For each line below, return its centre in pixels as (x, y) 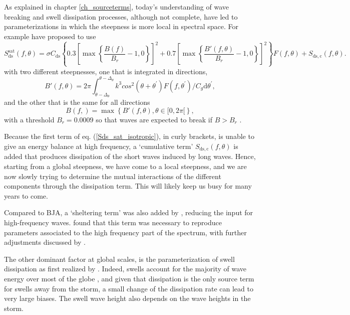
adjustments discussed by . (45, 242)
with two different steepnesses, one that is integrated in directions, (106, 71)
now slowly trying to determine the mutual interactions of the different (113, 176)
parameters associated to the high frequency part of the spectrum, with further (125, 232)
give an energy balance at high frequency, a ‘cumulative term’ (99, 146)
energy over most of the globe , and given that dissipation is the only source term (129, 278)
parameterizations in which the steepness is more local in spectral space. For (121, 26)
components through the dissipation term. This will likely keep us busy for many (128, 186)
